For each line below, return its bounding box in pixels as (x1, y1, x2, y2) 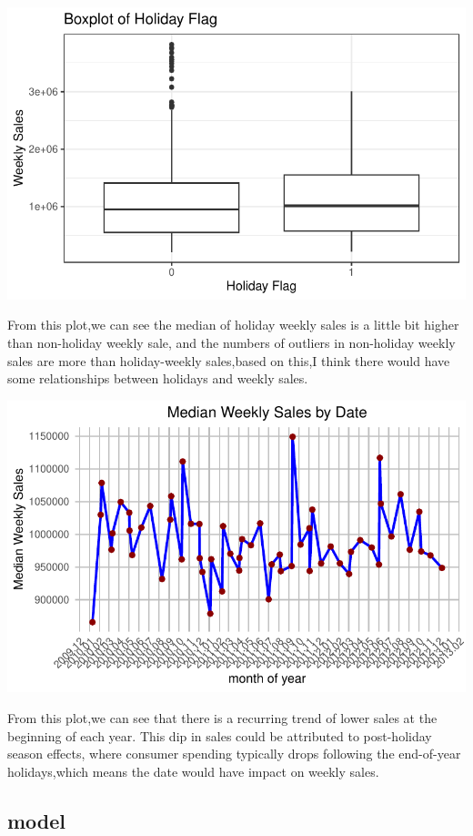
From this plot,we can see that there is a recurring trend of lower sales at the (7, 709, 438, 727)
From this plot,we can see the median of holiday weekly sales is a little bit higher (7, 315, 459, 334)
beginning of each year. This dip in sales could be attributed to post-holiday (7, 726, 432, 745)
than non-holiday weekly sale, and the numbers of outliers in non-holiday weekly (7, 332, 456, 352)
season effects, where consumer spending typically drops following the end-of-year (7, 744, 461, 763)
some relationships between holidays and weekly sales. (7, 369, 308, 388)
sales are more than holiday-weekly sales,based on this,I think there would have (7, 351, 450, 370)
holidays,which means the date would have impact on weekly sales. (7, 761, 379, 780)
